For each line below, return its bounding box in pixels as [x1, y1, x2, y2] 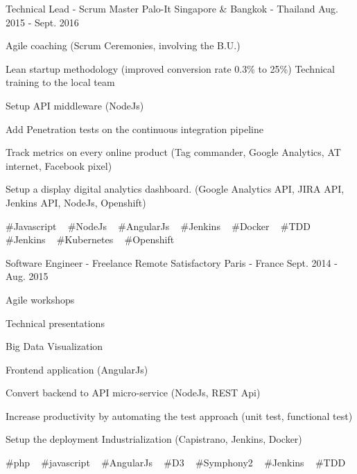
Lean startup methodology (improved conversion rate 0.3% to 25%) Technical [6, 61, 335, 76]
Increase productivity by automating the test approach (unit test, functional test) [6, 408, 353, 423]
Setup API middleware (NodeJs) [6, 98, 144, 112]
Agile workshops [6, 292, 75, 306]
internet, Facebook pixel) [6, 158, 112, 173]
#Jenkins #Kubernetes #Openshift [6, 232, 175, 247]
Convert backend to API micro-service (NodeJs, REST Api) [6, 385, 261, 400]
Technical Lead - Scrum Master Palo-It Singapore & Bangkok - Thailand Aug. [6, 1, 338, 15]
